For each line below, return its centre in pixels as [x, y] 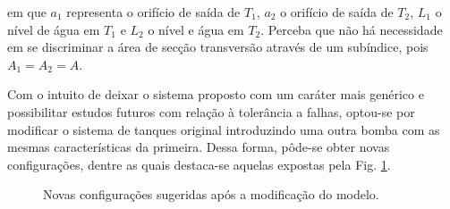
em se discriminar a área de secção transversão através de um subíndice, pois [218, 47]
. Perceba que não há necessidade [352, 29]
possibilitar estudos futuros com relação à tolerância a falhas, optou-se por [211, 111]
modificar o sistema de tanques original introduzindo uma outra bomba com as [224, 129]
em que [27, 12]
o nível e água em [196, 29]
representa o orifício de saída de [153, 12]
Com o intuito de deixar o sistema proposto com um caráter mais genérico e [216, 94]
